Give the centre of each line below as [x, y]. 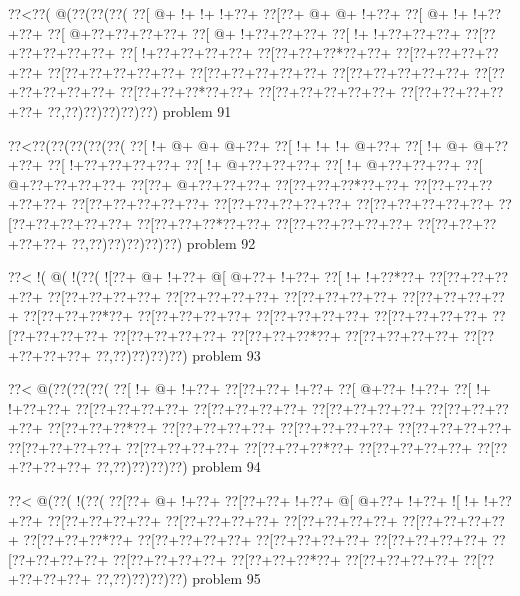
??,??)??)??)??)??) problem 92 [163, 242]
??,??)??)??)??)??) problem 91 [139, 110]
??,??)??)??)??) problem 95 [178, 578]
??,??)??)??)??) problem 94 [178, 466]
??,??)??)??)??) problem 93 [178, 354]
